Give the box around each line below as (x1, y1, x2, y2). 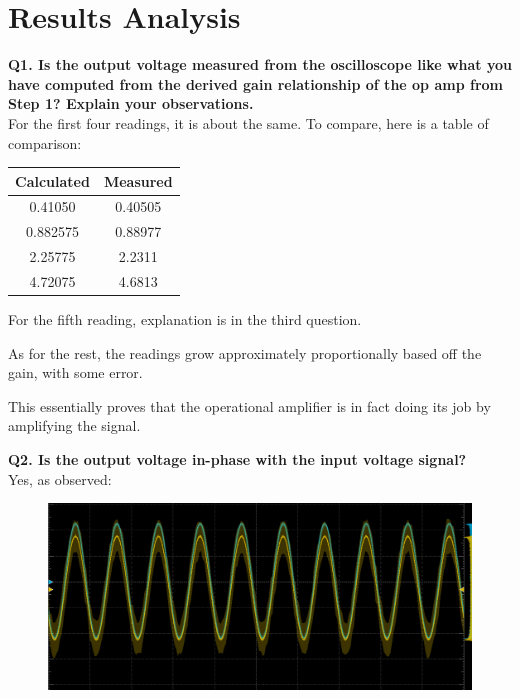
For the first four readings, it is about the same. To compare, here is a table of (8, 112, 489, 133)
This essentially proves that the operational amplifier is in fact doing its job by (8, 395, 491, 416)
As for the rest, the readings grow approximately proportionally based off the (8, 342, 482, 363)
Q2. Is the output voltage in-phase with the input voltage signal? (8, 449, 467, 470)
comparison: (8, 132, 82, 153)
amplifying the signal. (8, 415, 141, 436)
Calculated (15, 170, 90, 191)
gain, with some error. (8, 362, 143, 383)
